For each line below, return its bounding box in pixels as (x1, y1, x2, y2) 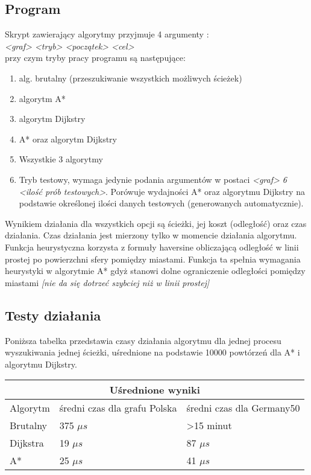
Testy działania (5, 305, 101, 324)
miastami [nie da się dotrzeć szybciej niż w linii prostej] (5, 276, 210, 289)
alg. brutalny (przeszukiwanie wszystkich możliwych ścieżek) (19, 71, 242, 84)
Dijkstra (10, 436, 44, 450)
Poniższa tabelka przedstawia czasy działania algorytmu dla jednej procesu (5, 334, 281, 346)
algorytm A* (19, 92, 66, 104)
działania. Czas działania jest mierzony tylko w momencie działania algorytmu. (5, 229, 297, 241)
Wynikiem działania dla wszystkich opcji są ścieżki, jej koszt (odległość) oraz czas (5, 217, 307, 229)
